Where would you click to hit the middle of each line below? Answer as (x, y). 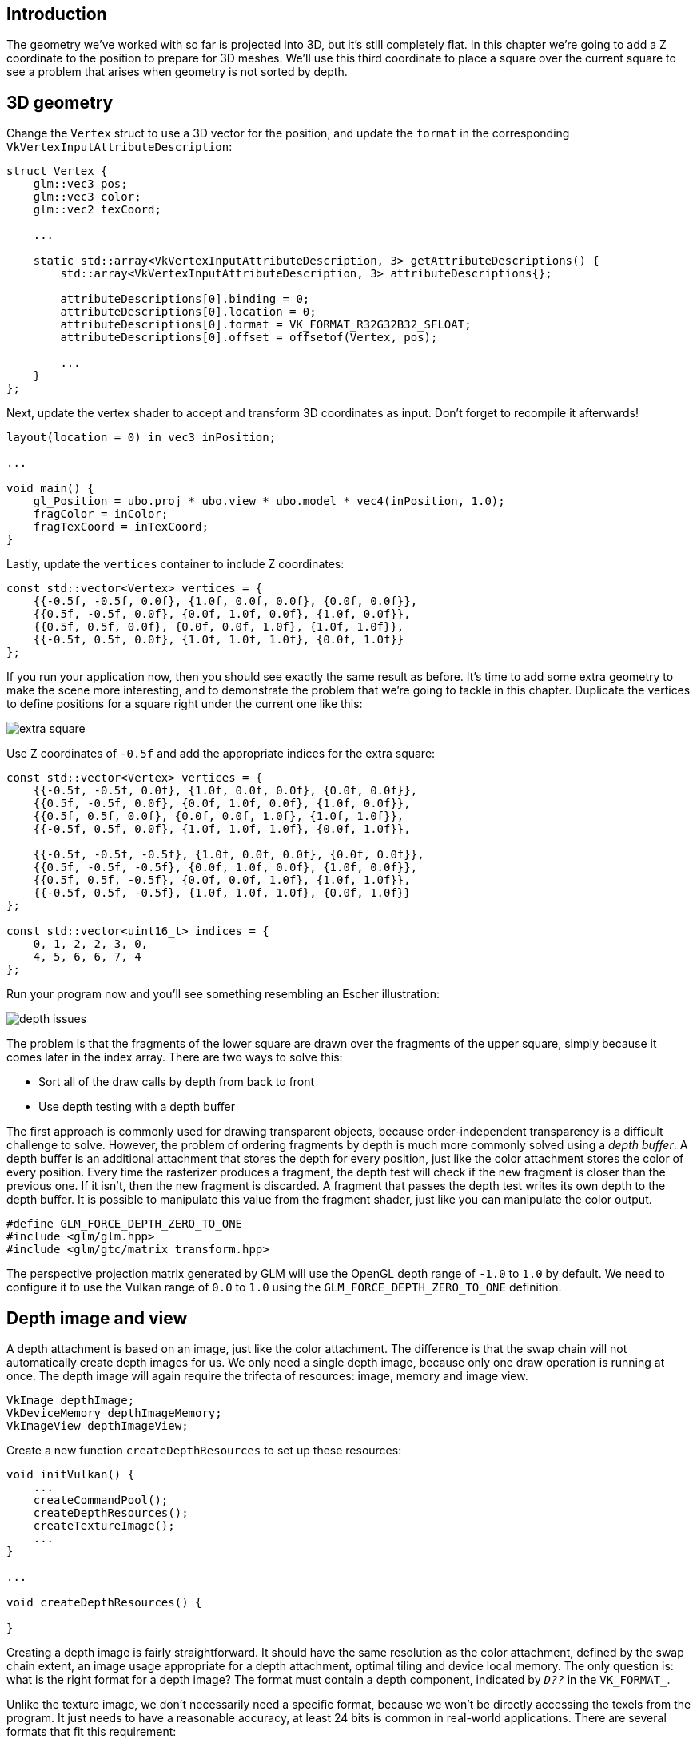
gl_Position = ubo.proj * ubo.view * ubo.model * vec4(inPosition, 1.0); (269, 501)
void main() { (50, 489)
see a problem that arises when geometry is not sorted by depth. (177, 72)
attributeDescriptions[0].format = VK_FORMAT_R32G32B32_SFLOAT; (266, 325)
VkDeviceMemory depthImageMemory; (114, 1413)
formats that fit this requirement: (92, 1732)
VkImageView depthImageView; (98, 1426)
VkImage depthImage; (71, 1401)
